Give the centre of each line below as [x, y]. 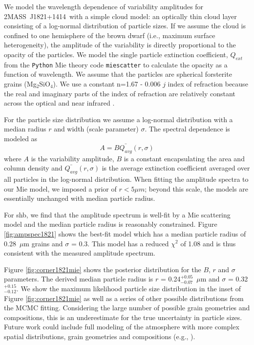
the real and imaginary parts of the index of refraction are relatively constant [120, 93]
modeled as [21, 138]
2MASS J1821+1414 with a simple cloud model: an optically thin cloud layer [120, 16]
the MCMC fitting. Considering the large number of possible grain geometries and [127, 308]
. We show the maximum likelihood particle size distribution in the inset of [129, 288]
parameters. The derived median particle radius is [79, 279]
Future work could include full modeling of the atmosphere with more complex [122, 327]
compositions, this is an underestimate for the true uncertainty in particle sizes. [123, 317]
